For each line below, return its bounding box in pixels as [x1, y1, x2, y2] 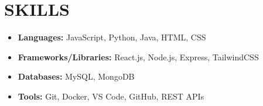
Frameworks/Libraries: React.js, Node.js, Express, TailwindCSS [18, 50, 259, 63]
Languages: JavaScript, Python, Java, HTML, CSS [18, 31, 206, 43]
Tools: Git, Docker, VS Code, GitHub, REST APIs [18, 90, 204, 102]
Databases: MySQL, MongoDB [18, 70, 135, 83]
